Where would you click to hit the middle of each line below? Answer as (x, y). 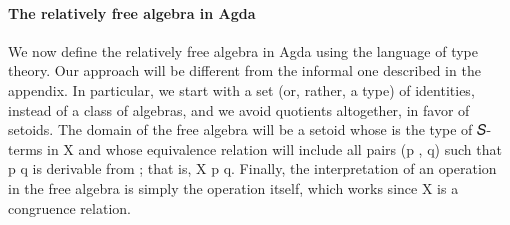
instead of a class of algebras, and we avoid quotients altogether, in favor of (239, 109)
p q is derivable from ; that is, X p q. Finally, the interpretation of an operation (252, 168)
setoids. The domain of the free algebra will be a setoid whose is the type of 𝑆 (247, 129)
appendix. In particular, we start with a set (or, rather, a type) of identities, (241, 89)
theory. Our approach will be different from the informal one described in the (244, 70)
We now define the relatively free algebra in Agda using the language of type (243, 50)
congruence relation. (69, 207)
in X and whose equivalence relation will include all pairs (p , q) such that (274, 148)
